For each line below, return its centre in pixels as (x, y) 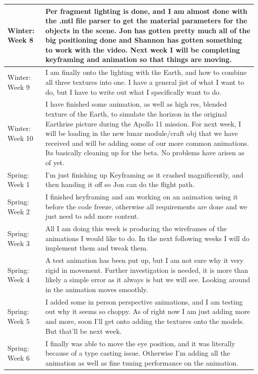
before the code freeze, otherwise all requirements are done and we (146, 206)
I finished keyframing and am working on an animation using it (142, 197)
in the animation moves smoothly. (97, 289)
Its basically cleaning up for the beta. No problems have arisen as (145, 153)
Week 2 (19, 211)
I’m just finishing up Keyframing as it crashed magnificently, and (144, 174)
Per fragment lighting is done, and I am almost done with (146, 11)
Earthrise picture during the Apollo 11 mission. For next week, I (143, 123)
